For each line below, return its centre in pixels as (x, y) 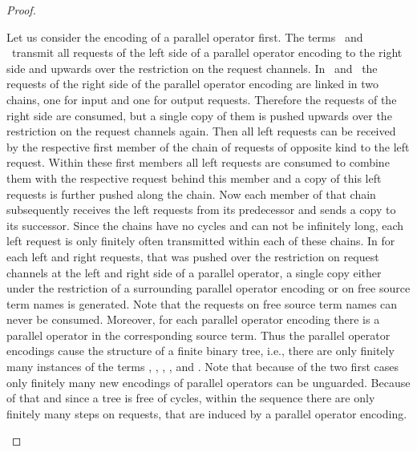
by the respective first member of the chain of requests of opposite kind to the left (208, 146)
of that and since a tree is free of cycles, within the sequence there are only (191, 398)
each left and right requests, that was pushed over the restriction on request (193, 256)
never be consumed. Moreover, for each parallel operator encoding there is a (193, 319)
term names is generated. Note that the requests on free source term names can (202, 303)
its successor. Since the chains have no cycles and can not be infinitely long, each (205, 225)
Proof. (21, 10)
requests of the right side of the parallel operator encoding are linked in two (193, 84)
